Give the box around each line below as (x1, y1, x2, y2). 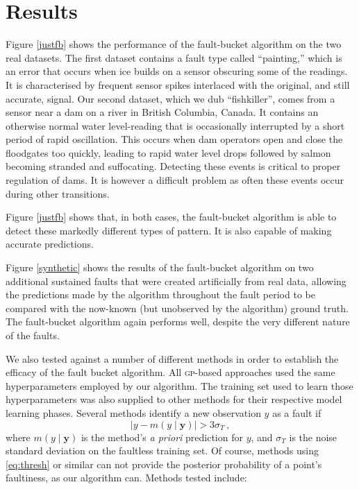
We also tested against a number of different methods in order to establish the (6, 351, 339, 366)
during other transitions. (6, 186, 110, 200)
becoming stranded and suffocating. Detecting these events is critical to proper (6, 159, 341, 173)
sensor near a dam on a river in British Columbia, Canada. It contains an (6, 105, 319, 119)
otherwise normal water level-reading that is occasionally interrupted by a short (6, 118, 345, 132)
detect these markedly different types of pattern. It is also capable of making (6, 223, 332, 237)
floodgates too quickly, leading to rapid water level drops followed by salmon (6, 145, 331, 160)
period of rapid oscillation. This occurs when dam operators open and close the (6, 132, 343, 146)
